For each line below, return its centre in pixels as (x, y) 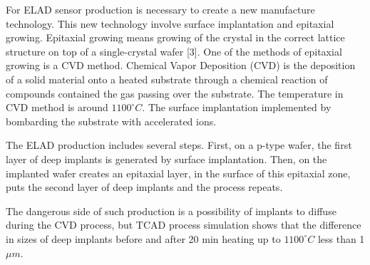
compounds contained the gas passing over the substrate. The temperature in (175, 93)
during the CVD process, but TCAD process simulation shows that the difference (184, 225)
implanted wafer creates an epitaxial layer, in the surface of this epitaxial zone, (178, 173)
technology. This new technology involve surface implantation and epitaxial (170, 23)
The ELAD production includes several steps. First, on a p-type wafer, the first (179, 145)
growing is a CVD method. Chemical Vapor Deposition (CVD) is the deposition (181, 65)
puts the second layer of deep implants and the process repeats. (144, 187)
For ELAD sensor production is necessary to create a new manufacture (160, 9)
